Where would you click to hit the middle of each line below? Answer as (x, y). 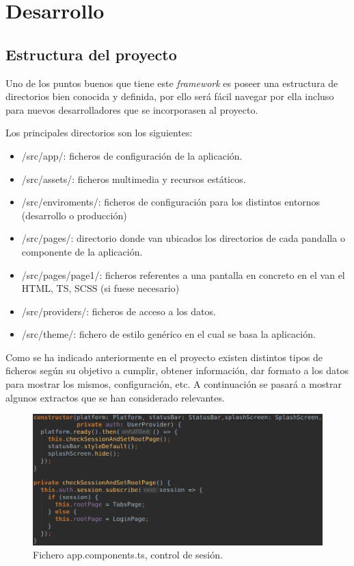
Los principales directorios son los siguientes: (99, 133)
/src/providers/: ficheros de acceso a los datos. (119, 311)
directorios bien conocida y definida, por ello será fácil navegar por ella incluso (170, 96)
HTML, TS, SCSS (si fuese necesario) (100, 288)
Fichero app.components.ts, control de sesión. (128, 555)
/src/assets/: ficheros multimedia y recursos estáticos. (134, 179)
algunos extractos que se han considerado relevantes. (115, 397)
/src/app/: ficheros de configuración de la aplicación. (132, 155)
